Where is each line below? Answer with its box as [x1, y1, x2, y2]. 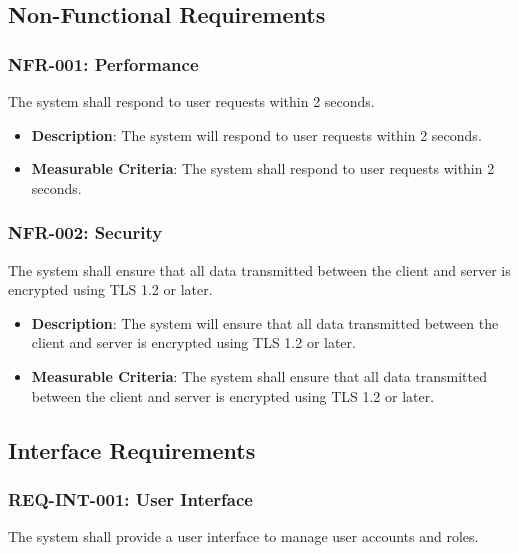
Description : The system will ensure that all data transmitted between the [31, 312, 499, 333]
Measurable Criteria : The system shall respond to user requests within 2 [31, 158, 495, 179]
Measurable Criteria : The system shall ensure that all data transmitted [31, 365, 488, 386]
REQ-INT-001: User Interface [8, 486, 253, 511]
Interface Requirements [8, 434, 256, 465]
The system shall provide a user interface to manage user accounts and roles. [8, 526, 479, 547]
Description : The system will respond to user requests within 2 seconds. [31, 124, 482, 145]
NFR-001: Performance [8, 51, 199, 76]
